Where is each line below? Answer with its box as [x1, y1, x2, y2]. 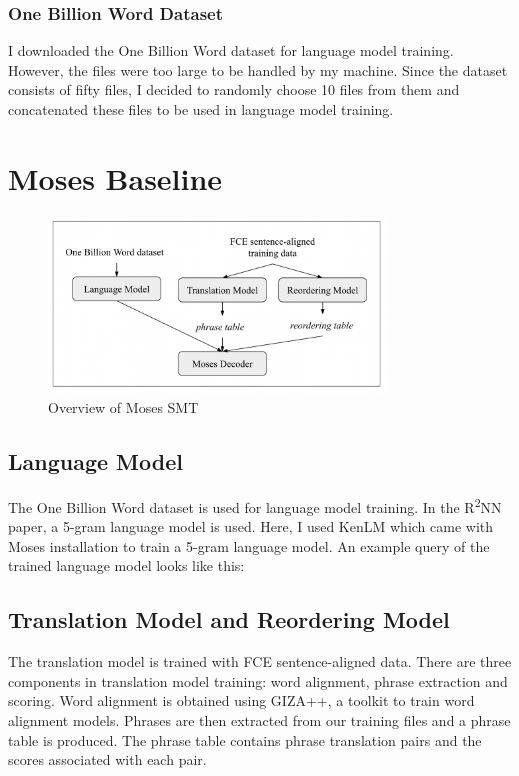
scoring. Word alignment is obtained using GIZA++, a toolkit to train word [8, 690, 475, 711]
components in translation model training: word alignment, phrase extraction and [8, 670, 508, 691]
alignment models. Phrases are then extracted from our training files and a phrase [8, 710, 511, 730]
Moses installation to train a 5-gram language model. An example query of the [8, 535, 490, 556]
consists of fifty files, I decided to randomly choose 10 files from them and [8, 79, 460, 100]
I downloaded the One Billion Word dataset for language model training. [8, 40, 454, 61]
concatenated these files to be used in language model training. [8, 99, 394, 119]
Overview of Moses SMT [48, 397, 199, 418]
